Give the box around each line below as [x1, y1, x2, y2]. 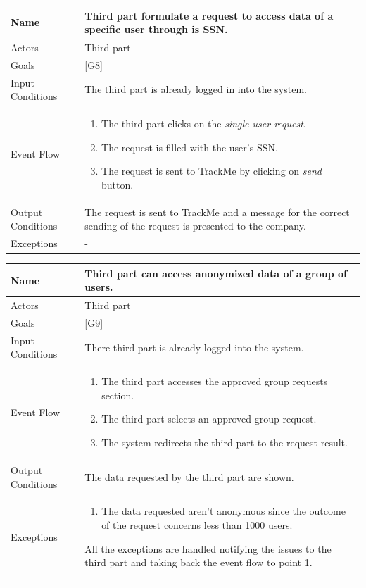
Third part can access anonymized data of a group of [84, 265, 348, 280]
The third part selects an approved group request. [101, 411, 317, 426]
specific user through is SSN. [84, 22, 228, 37]
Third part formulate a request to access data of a [84, 8, 334, 23]
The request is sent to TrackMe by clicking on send [101, 163, 322, 178]
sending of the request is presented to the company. [84, 218, 306, 233]
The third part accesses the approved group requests [101, 374, 328, 389]
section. [101, 387, 134, 402]
